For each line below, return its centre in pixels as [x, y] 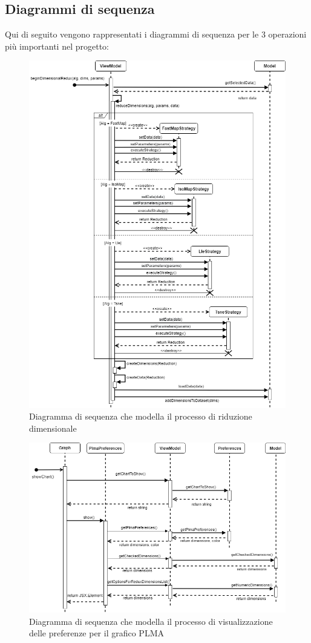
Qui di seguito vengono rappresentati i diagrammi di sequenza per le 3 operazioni [156, 34]
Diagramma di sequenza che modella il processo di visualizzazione [151, 621]
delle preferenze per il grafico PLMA [97, 633]
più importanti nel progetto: [57, 46]
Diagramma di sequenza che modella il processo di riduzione [141, 416]
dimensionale [53, 428]
